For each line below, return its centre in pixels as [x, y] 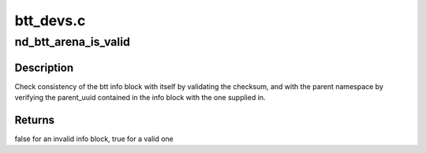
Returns [35, 119]
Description [44, 67]
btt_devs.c [50, 21]
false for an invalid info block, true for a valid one [94, 139]
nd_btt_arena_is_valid [72, 42]
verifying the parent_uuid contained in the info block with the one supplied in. [140, 98]
